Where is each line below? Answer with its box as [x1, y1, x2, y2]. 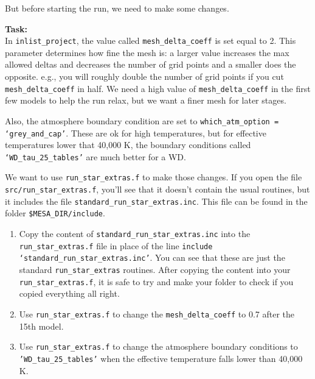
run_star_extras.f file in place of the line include [19, 239, 213, 252]
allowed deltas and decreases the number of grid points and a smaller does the [5, 58, 296, 71]
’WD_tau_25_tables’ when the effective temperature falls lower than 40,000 [19, 352, 303, 364]
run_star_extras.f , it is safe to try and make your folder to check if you [19, 275, 294, 288]
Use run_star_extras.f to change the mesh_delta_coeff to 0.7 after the [19, 307, 294, 320]
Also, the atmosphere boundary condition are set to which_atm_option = [5, 114, 279, 127]
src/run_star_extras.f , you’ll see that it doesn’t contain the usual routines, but [5, 183, 310, 196]
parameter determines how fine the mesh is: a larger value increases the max [5, 46, 289, 58]
